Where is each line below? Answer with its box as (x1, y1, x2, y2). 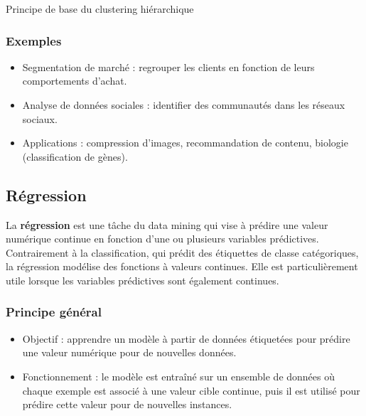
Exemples (6, 31, 62, 49)
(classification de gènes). (22, 149, 128, 164)
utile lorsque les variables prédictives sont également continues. (6, 272, 279, 287)
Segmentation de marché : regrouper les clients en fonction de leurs (22, 59, 315, 74)
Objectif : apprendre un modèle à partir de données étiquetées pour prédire (22, 331, 350, 346)
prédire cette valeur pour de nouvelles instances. (22, 397, 232, 412)
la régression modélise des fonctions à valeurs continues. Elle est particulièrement (6, 259, 358, 274)
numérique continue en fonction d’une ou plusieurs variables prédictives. (6, 231, 319, 246)
